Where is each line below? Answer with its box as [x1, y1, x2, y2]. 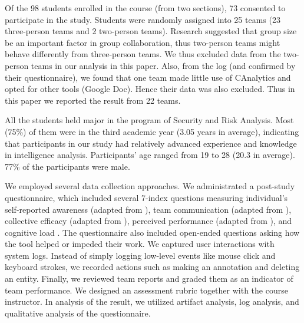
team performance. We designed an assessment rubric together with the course [5, 284, 288, 296]
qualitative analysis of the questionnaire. [5, 306, 151, 319]
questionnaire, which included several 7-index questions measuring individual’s [5, 191, 288, 203]
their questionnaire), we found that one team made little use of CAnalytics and [5, 71, 291, 83]
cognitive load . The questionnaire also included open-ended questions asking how [5, 226, 300, 238]
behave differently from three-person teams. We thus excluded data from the [5, 48, 281, 60]
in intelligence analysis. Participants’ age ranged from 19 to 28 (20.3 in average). [5, 149, 295, 161]
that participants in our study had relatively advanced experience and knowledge [5, 137, 297, 149]
